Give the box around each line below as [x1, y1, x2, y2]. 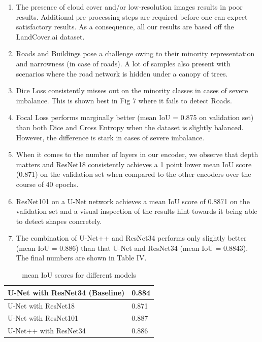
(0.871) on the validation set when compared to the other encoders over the [16, 169, 251, 179]
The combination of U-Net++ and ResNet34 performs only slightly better [16, 233, 247, 243]
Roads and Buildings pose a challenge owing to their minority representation [16, 48, 255, 59]
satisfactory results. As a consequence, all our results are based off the [16, 21, 234, 32]
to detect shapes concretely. [16, 215, 102, 226]
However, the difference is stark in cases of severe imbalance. [16, 132, 205, 142]
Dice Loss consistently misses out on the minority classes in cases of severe [16, 85, 248, 96]
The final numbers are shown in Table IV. [16, 252, 147, 263]
